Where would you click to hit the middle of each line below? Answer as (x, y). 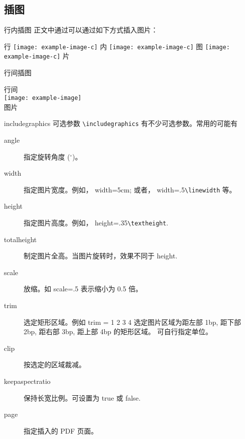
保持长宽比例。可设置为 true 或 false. (82, 397)
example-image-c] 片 (37, 56)
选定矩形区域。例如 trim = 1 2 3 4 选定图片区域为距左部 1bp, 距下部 (132, 322)
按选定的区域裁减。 (55, 364)
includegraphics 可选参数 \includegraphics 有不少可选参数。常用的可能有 (121, 123)
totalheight (20, 239)
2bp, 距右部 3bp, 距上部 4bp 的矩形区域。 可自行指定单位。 (118, 331)
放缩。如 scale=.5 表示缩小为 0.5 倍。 (83, 289)
